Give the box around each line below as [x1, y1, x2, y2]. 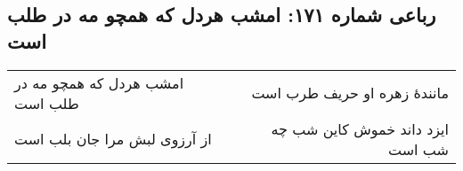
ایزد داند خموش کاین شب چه [271, 118, 449, 139]
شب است [387, 138, 449, 159]
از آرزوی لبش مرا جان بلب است [14, 128, 212, 150]
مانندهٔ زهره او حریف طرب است [251, 82, 449, 104]
